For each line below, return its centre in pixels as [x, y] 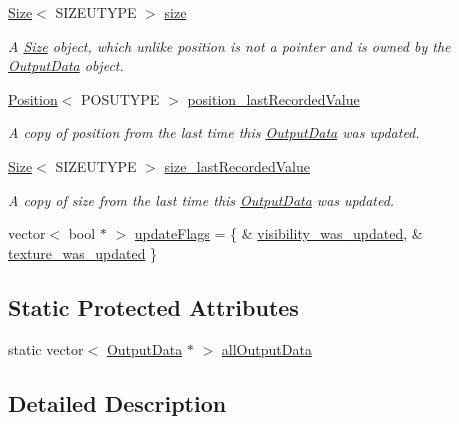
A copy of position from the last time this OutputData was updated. [214, 132]
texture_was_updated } [83, 252]
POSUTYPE [120, 98]
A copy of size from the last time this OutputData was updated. [201, 199]
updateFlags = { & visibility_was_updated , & [278, 233]
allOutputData [266, 348]
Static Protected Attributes [153, 306]
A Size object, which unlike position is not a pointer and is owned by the [229, 45]
